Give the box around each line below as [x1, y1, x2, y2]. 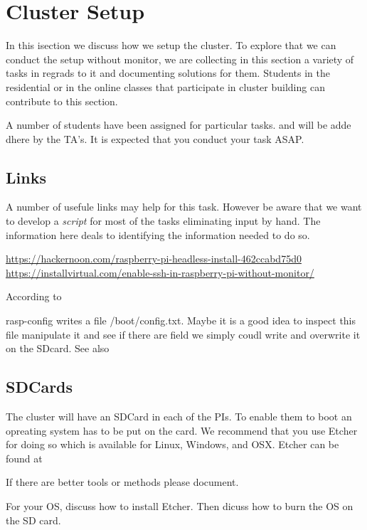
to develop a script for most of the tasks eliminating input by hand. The [6, 213, 321, 228]
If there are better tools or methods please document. [6, 475, 239, 489]
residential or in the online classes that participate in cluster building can [6, 79, 325, 94]
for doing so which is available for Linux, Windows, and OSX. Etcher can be [6, 437, 339, 452]
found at [6, 450, 43, 465]
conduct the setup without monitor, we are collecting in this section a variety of [6, 51, 354, 66]
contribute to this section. [6, 93, 118, 108]
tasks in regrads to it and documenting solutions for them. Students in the [6, 65, 330, 80]
